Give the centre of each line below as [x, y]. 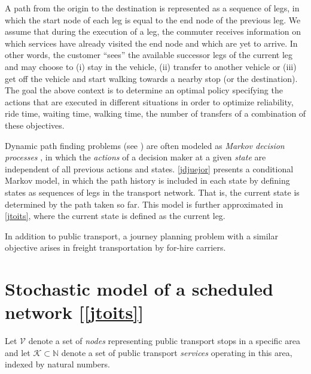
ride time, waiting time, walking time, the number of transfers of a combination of [155, 113]
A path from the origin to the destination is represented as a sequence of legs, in [152, 8]
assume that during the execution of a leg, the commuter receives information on [153, 31]
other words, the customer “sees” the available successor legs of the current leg [149, 55]
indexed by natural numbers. [57, 364]
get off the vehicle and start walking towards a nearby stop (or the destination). [151, 78]
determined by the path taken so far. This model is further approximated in [144, 204]
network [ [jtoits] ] [74, 312]
